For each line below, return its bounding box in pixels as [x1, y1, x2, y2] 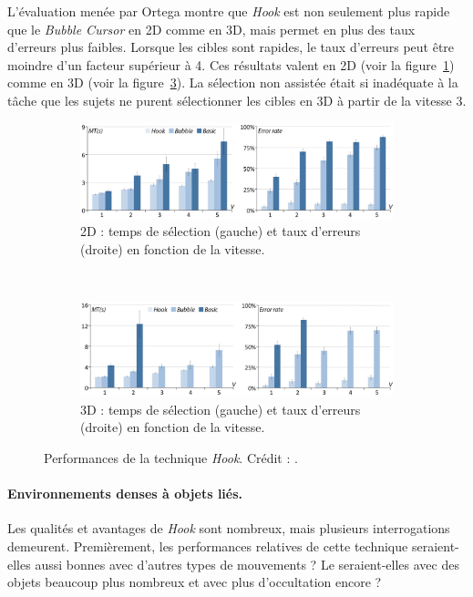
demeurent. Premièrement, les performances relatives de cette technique [7, 536, 408, 555]
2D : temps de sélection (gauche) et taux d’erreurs [80, 221, 361, 241]
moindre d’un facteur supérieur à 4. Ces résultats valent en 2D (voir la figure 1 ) [7, 55, 455, 74]
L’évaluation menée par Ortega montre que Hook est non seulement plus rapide [7, 2, 450, 20]
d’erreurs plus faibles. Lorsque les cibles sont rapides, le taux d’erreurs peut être [7, 37, 455, 57]
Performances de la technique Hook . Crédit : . [44, 448, 298, 467]
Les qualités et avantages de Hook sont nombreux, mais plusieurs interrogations [7, 519, 450, 538]
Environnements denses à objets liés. [7, 484, 243, 503]
